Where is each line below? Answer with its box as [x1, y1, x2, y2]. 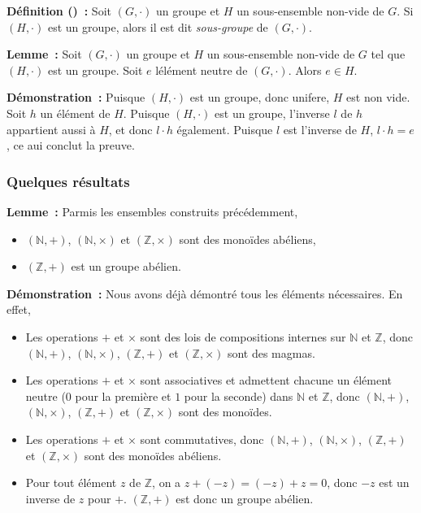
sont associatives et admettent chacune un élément [140, 372, 393, 389]
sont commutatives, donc [140, 430, 264, 447]
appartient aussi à [7, 120, 96, 137]
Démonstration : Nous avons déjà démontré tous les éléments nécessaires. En [7, 285, 403, 302]
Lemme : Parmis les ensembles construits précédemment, [7, 202, 298, 220]
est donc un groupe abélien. [176, 489, 314, 506]
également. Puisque [176, 120, 273, 137]
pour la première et [75, 387, 171, 404]
